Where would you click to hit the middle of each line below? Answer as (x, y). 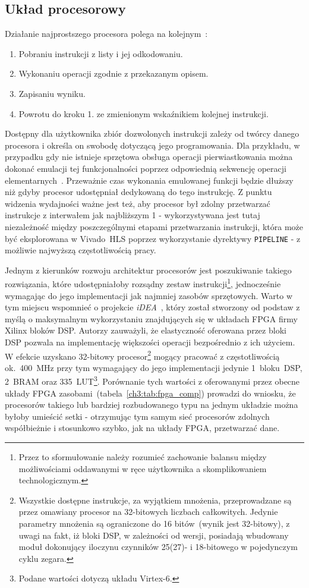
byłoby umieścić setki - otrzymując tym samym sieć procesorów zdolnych (137, 416)
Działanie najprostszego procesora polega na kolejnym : (106, 34)
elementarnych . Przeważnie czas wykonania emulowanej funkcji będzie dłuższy (149, 180)
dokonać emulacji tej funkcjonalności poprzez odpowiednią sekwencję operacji (146, 168)
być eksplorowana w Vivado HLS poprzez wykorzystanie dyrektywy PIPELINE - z (153, 238)
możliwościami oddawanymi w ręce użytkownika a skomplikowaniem (143, 468)
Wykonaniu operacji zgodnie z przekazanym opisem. (113, 73)
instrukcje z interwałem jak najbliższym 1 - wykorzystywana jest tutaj (133, 215)
